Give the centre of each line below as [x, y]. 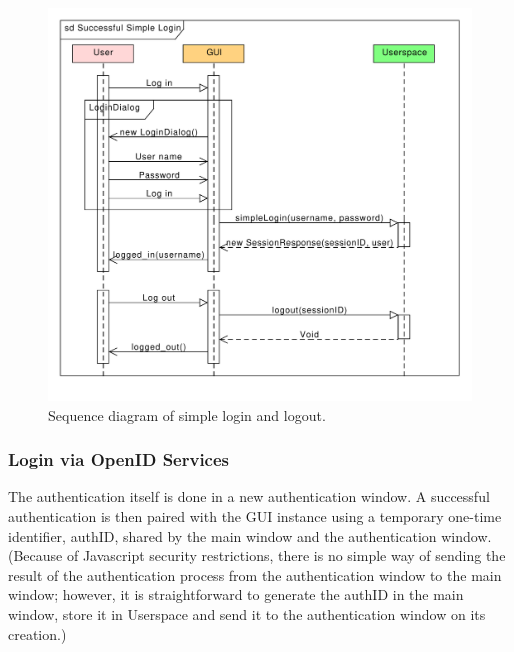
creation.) [37, 633]
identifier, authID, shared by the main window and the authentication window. [250, 535]
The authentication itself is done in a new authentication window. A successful [249, 496]
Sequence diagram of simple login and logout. [187, 414]
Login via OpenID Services [119, 459]
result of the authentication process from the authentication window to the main [255, 574]
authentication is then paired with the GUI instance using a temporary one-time [255, 515]
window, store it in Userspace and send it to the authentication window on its [247, 613]
